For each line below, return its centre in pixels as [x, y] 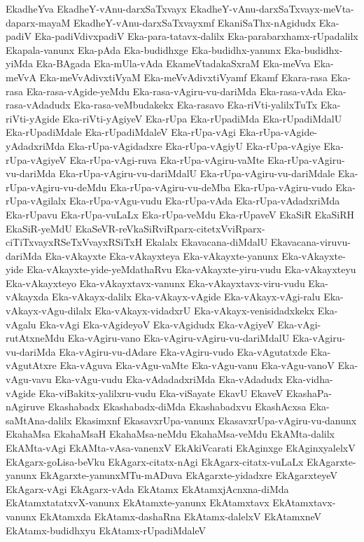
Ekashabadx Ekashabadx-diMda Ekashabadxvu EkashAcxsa [177, 406]
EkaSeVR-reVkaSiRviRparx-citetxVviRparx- [170, 228]
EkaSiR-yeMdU [39, 228]
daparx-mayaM [38, 22]
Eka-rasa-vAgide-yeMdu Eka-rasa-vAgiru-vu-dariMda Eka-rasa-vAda [175, 91]
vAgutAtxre [31, 365]
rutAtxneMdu [35, 338]
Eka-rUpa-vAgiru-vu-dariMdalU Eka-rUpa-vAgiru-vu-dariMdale [197, 173]
